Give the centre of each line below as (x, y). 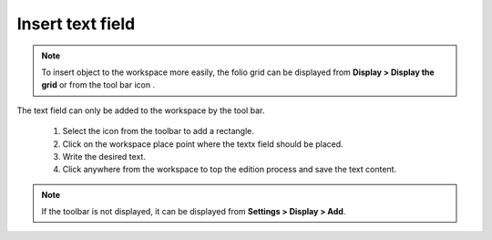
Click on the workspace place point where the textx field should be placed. (203, 144)
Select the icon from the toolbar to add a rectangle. (159, 131)
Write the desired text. (104, 156)
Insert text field (76, 24)
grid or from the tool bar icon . (98, 85)
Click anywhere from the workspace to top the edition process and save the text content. (229, 170)
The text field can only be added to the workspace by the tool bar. (141, 110)
